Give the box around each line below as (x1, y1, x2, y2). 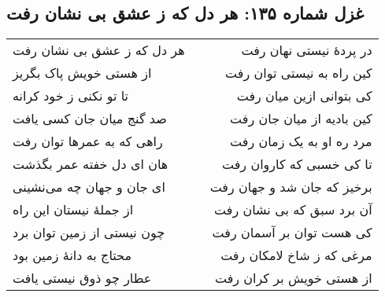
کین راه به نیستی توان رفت (225, 64, 372, 82)
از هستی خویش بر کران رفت (214, 269, 372, 288)
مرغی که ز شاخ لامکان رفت (220, 246, 372, 265)
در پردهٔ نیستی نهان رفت (241, 41, 372, 60)
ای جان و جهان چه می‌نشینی (13, 178, 165, 196)
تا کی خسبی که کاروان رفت (221, 155, 372, 174)
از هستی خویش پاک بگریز (13, 64, 152, 82)
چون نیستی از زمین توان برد (13, 223, 165, 242)
